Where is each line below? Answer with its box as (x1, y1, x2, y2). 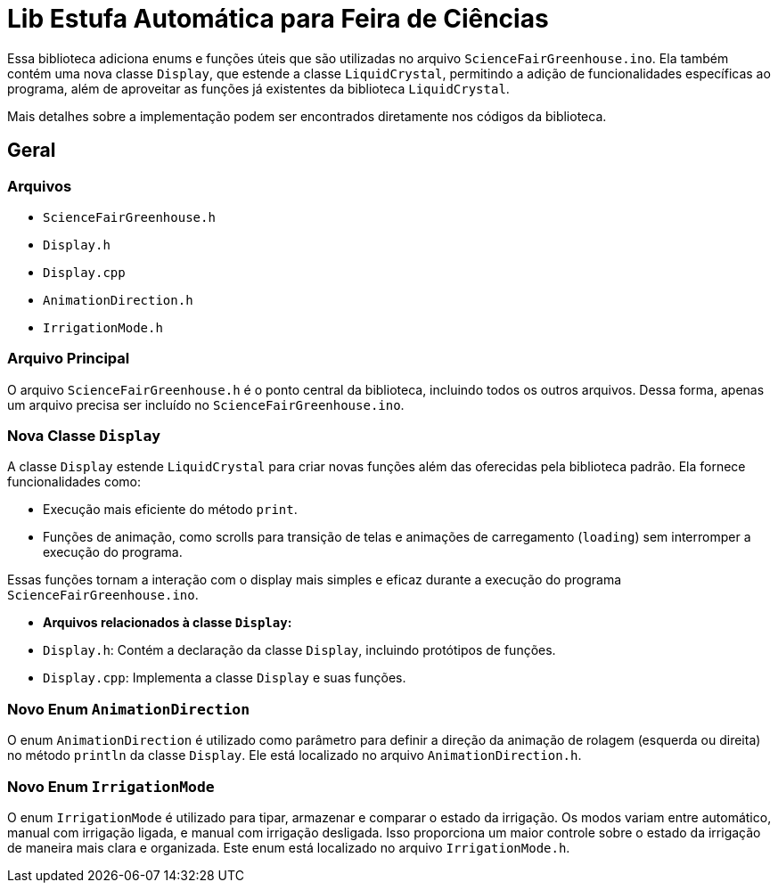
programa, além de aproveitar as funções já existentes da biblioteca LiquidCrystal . (7, 80, 510, 96)
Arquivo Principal (7, 349, 130, 368)
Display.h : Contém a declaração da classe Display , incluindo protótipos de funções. (43, 642, 556, 658)
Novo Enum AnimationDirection (7, 699, 250, 718)
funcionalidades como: (7, 474, 142, 490)
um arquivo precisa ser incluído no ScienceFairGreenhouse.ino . (7, 396, 405, 412)
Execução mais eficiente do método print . (43, 502, 298, 518)
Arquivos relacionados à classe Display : (43, 615, 292, 631)
